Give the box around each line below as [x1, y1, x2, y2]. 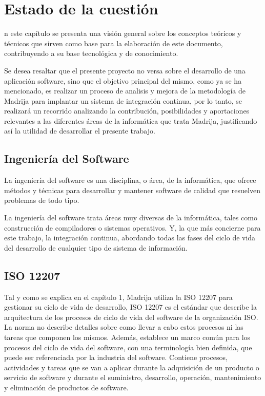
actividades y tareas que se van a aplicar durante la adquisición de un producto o [4, 362, 259, 372]
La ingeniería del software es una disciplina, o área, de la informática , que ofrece [4, 175, 256, 185]
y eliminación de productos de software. [4, 382, 129, 392]
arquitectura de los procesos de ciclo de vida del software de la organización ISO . [4, 311, 258, 322]
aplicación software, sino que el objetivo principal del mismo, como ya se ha [4, 75, 242, 86]
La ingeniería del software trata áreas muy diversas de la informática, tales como [4, 212, 257, 223]
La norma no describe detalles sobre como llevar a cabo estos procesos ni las [4, 322, 243, 332]
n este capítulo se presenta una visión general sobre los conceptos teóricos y [4, 28, 241, 39]
